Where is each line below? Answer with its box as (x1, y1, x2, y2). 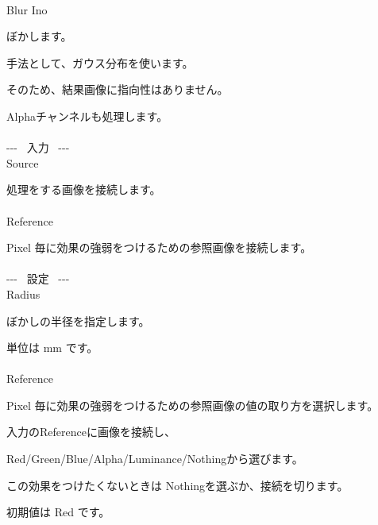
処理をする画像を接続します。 (6, 181, 161, 198)
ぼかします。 (6, 28, 72, 44)
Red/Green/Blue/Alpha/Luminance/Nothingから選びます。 (6, 450, 303, 467)
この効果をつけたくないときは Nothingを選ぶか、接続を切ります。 (6, 477, 349, 493)
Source (6, 154, 39, 171)
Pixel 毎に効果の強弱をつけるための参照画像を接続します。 (6, 239, 312, 256)
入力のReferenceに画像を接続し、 (6, 423, 175, 440)
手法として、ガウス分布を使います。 (6, 54, 194, 71)
